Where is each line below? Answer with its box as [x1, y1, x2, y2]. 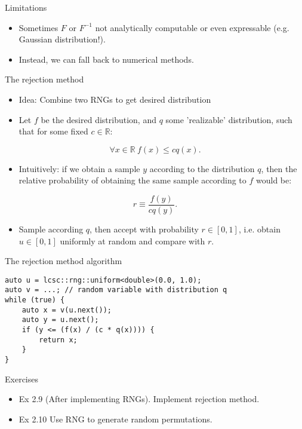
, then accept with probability [90, 223, 199, 235]
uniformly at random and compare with [60, 234, 205, 247]
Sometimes [19, 21, 58, 33]
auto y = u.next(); [21, 315, 99, 324]
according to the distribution [149, 162, 255, 174]
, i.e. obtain [238, 223, 281, 235]
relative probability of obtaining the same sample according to [19, 174, 246, 186]
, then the [261, 162, 297, 174]
